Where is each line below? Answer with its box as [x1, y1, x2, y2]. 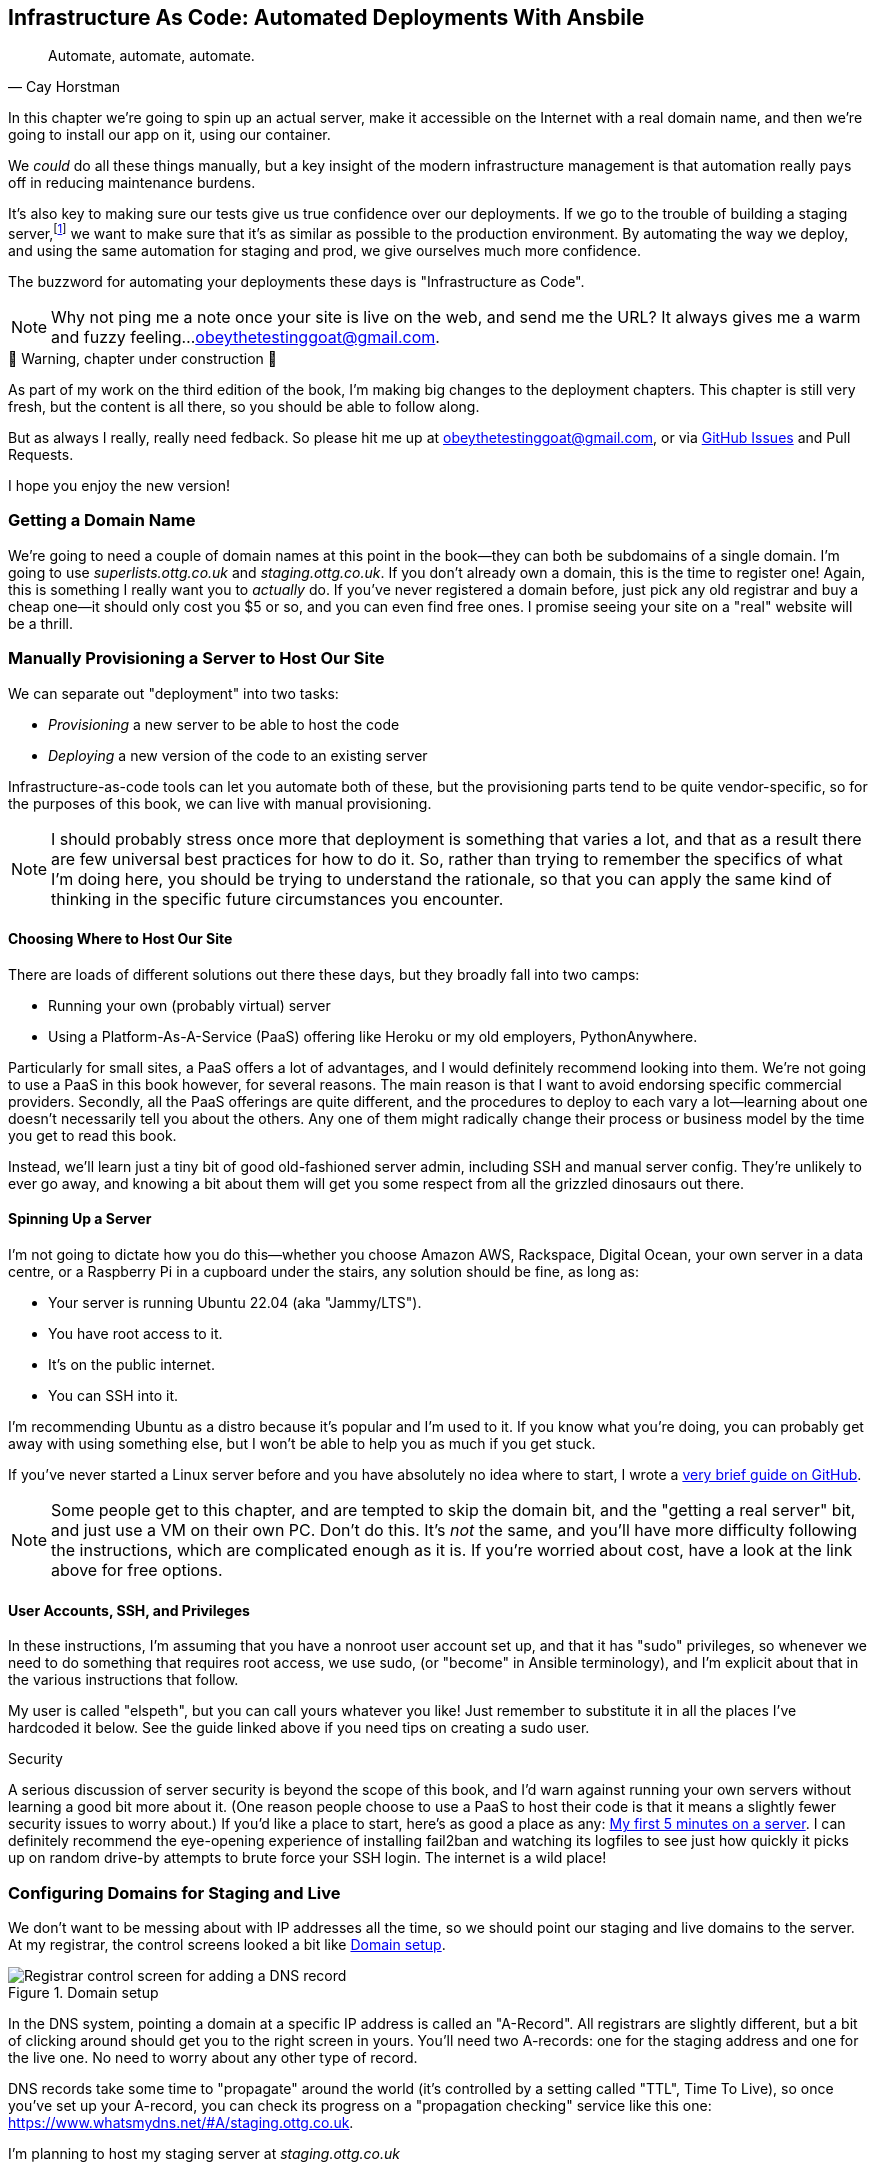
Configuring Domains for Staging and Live [8, 1882, 341, 1903]
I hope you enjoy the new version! [8, 477, 231, 495]
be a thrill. [8, 614, 73, 632]
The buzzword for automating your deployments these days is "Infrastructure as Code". [8, 273, 585, 291]
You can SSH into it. [48, 1387, 178, 1405]
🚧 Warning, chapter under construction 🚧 [8, 350, 278, 368]
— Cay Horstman [8, 78, 121, 96]
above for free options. [51, 1560, 223, 1581]
